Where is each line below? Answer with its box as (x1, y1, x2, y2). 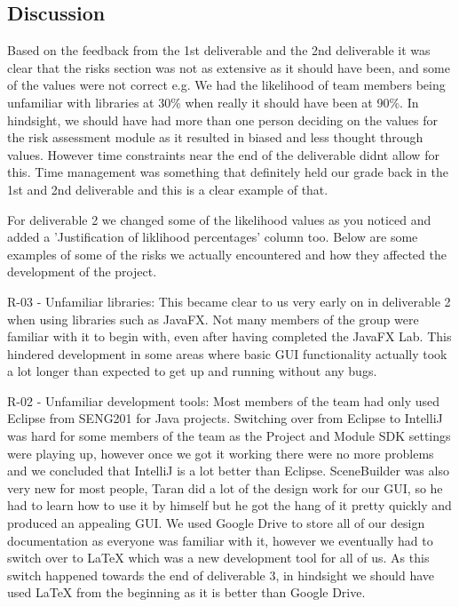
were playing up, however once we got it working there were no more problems (7, 443, 434, 462)
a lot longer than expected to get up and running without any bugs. (7, 362, 377, 380)
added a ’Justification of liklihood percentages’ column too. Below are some (7, 228, 418, 246)
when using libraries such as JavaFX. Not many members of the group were (7, 309, 419, 328)
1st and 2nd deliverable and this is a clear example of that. (7, 180, 328, 198)
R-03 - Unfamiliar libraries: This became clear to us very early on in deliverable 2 (7, 292, 451, 310)
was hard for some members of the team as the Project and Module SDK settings (7, 427, 451, 445)
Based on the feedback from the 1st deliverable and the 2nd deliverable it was (7, 41, 431, 60)
